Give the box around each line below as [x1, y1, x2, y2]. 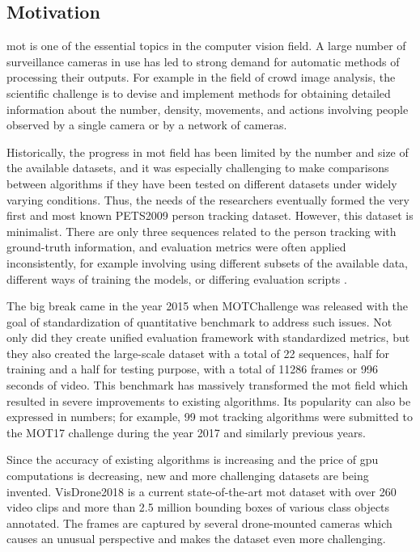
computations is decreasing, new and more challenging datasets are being [6, 467, 369, 484]
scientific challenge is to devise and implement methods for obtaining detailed [6, 84, 391, 101]
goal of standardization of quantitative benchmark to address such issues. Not [6, 313, 392, 330]
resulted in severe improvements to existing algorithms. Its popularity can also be [6, 392, 411, 409]
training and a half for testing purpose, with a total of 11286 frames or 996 [6, 360, 378, 377]
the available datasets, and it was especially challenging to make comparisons [6, 159, 389, 176]
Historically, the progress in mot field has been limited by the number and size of [6, 143, 409, 160]
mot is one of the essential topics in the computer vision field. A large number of [6, 37, 406, 54]
